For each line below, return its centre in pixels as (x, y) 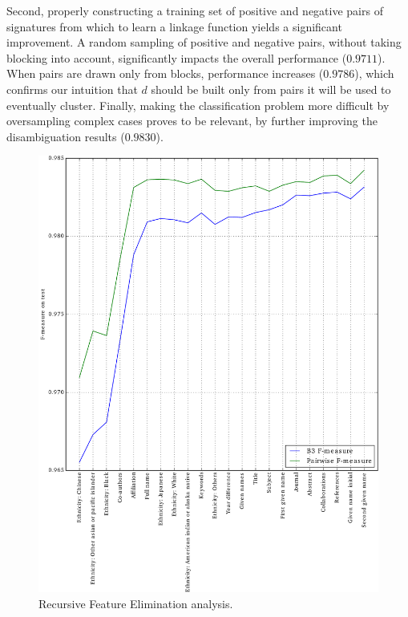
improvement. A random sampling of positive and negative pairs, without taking (204, 42)
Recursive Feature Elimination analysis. (136, 604)
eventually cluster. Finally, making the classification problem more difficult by (198, 105)
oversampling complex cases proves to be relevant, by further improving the (192, 121)
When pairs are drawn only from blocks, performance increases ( (165, 73)
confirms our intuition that (72, 89)
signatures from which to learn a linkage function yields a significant (174, 26)
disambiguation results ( (66, 136)
